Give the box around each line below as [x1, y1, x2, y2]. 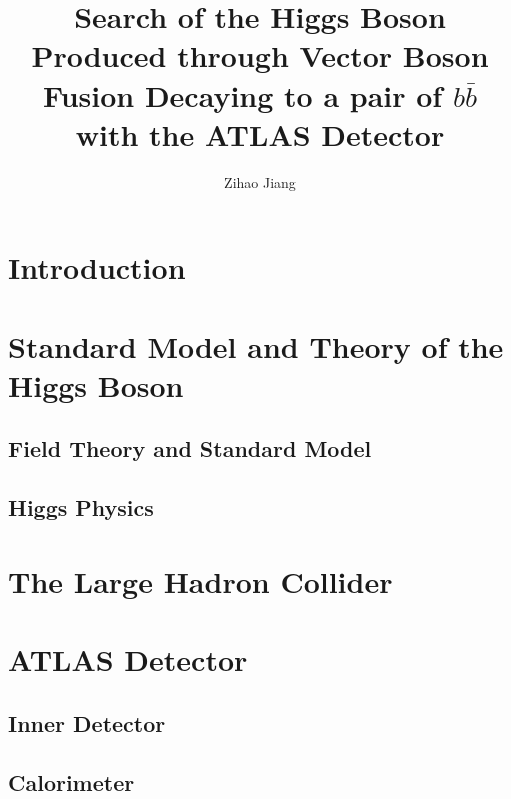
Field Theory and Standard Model [8, 433, 372, 464]
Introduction [8, 247, 186, 288]
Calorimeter [8, 766, 135, 797]
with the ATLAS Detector [75, 113, 445, 154]
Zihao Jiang [224, 171, 296, 192]
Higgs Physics [8, 492, 154, 523]
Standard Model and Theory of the [8, 325, 504, 366]
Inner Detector [8, 707, 166, 738]
